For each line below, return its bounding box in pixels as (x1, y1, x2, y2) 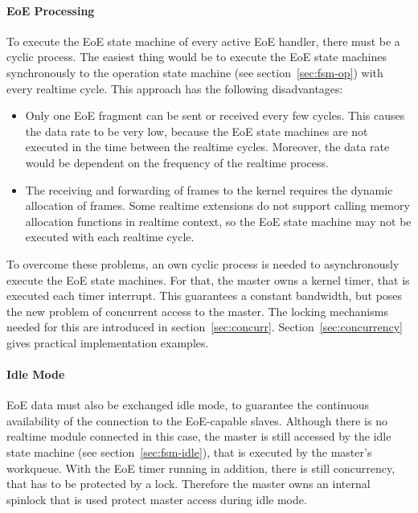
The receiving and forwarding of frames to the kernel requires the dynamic (25, 181, 393, 198)
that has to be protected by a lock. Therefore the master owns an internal (6, 475, 371, 492)
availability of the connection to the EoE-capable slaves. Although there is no (6, 412, 387, 429)
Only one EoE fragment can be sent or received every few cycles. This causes (25, 107, 405, 124)
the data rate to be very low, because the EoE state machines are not (25, 122, 368, 139)
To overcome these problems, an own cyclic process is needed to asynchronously (6, 255, 400, 272)
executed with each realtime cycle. (25, 228, 195, 245)
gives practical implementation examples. (6, 334, 209, 351)
